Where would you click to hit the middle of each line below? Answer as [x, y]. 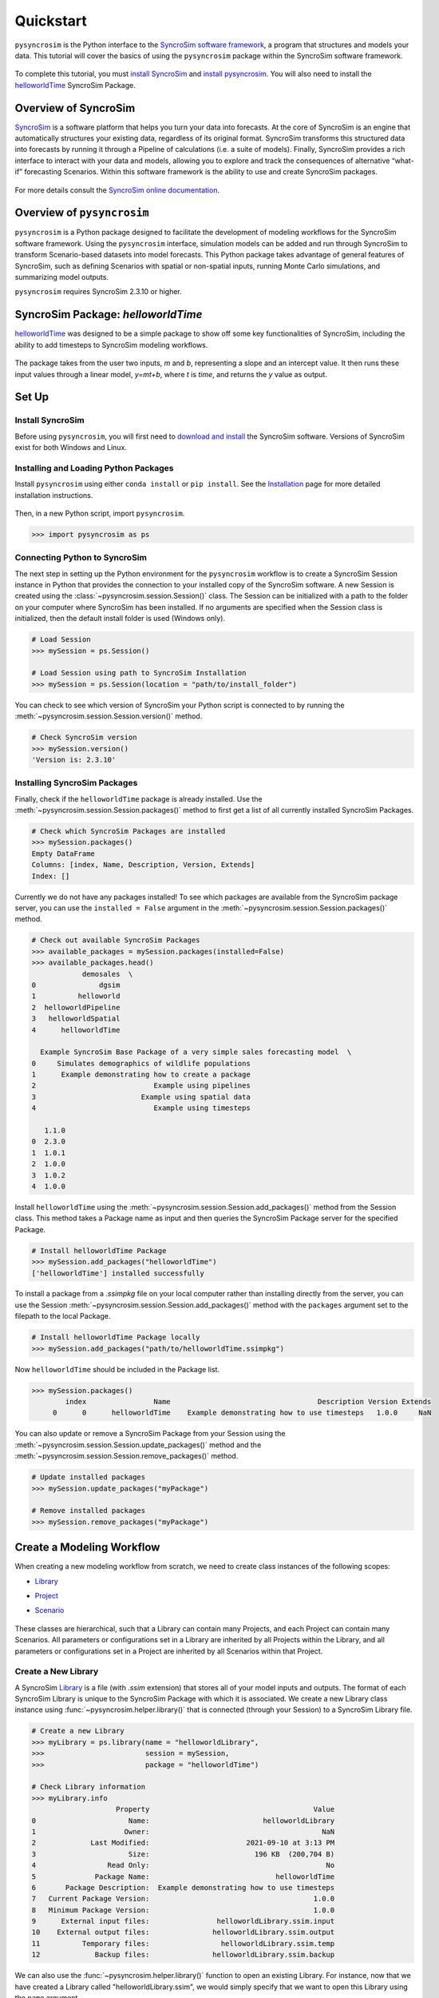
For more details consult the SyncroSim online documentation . [117, 190]
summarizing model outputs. [62, 277]
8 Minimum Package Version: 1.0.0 [183, 1910]
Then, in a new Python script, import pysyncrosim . [100, 513]
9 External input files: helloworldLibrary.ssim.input [183, 1921]
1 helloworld [76, 996]
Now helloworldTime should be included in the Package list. [117, 1369]
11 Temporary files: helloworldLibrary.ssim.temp [183, 1943]
